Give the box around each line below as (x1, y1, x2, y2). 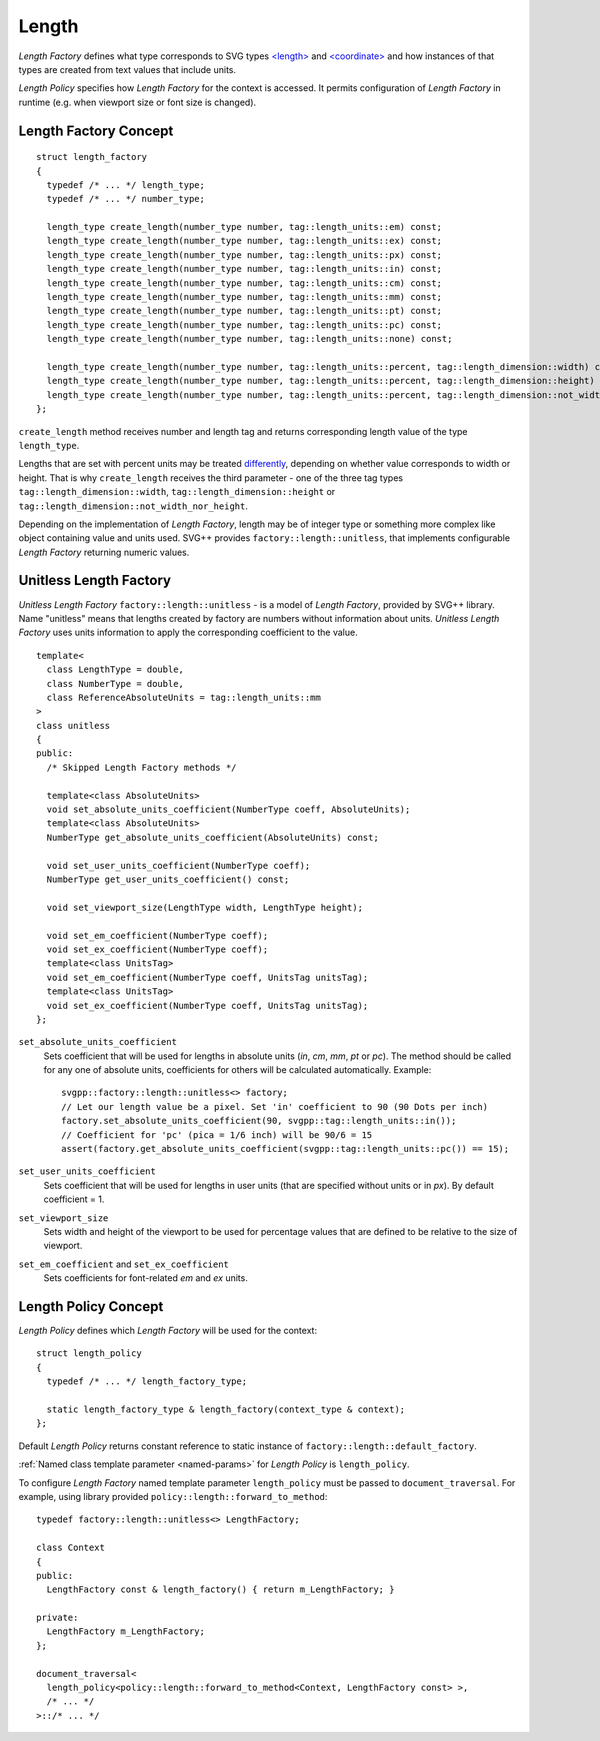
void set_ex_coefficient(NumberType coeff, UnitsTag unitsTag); (46, 1000, 369, 1011)
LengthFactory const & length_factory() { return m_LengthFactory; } (46, 1584, 395, 1595)
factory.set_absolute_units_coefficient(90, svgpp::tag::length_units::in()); (61, 1115, 457, 1127)
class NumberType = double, (46, 678, 185, 689)
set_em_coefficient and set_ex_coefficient (18, 1258, 230, 1270)
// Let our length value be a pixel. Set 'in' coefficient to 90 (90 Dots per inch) (61, 1101, 489, 1112)
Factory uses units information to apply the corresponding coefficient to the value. (18, 626, 359, 639)
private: (36, 1612, 79, 1624)
